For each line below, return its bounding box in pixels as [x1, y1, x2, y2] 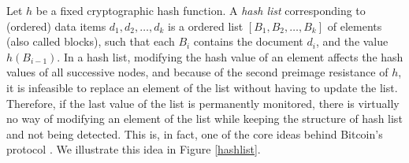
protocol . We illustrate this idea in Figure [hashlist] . [6, 141, 261, 157]
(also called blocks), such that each [6, 33, 175, 50]
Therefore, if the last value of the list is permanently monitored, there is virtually [6, 94, 400, 111]
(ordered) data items [6, 17, 106, 34]
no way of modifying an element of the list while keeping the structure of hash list [6, 110, 403, 127]
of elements [327, 17, 382, 34]
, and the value [315, 33, 389, 50]
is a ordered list [168, 17, 244, 34]
